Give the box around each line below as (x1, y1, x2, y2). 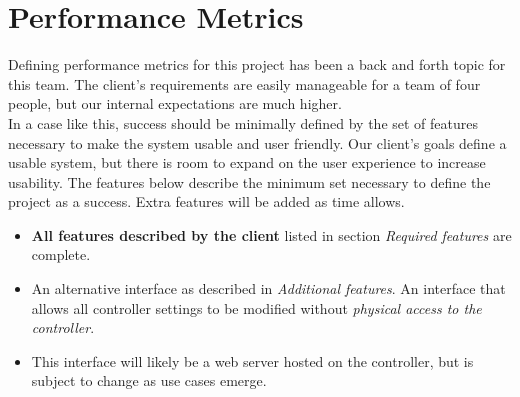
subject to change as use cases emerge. (31, 370, 267, 391)
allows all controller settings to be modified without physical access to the (31, 297, 482, 318)
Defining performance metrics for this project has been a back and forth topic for (8, 54, 506, 75)
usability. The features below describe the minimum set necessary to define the (8, 171, 491, 192)
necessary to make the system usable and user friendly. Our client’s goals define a (8, 132, 507, 153)
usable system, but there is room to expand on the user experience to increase (8, 152, 486, 173)
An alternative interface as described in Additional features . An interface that (31, 278, 506, 299)
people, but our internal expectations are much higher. (8, 93, 342, 114)
